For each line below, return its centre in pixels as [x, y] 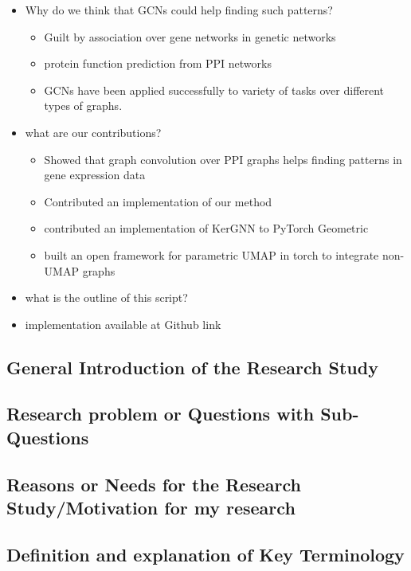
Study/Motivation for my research [151, 508]
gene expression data [95, 175]
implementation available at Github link [123, 324]
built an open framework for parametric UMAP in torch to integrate [211, 254]
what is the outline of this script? [106, 297]
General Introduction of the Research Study [192, 367]
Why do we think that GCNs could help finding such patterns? [179, 10]
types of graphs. [83, 106]
